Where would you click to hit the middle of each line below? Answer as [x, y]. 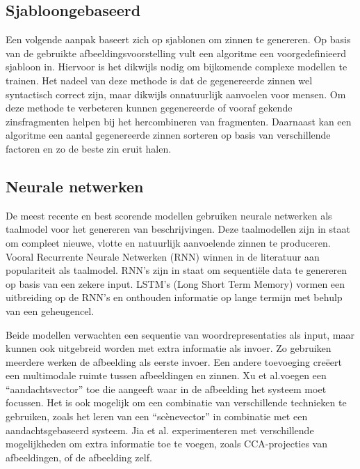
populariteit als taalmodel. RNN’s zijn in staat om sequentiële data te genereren [176, 270]
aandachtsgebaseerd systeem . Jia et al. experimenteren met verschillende [160, 430]
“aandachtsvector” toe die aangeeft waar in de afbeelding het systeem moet [166, 389]
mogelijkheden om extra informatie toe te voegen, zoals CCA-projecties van [167, 444]
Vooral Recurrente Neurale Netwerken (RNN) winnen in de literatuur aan [163, 256]
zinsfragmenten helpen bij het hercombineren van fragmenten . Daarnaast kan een [179, 121]
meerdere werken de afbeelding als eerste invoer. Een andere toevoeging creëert [174, 361]
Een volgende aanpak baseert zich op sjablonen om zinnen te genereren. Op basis [178, 39]
